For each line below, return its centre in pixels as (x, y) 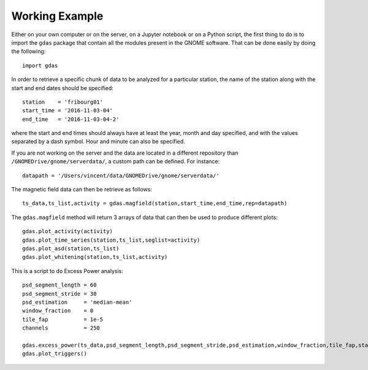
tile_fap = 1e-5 (63, 319)
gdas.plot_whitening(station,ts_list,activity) (95, 257)
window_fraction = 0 (58, 311)
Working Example (57, 16)
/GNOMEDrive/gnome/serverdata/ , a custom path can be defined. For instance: (116, 161)
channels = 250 (61, 328)
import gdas (40, 65)
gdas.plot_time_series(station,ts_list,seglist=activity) (111, 240)
